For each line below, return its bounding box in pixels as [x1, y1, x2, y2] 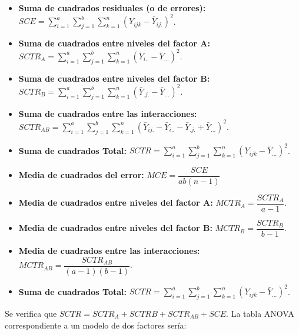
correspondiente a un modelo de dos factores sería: [5, 319, 187, 331]
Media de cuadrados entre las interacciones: [18, 244, 200, 257]
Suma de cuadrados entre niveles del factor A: [18, 36, 210, 49]
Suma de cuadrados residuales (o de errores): [18, 2, 206, 14]
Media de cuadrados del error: [18, 169, 144, 181]
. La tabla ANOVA [226, 307, 294, 319]
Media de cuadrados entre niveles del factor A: [18, 196, 213, 209]
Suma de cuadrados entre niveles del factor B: [18, 72, 210, 84]
